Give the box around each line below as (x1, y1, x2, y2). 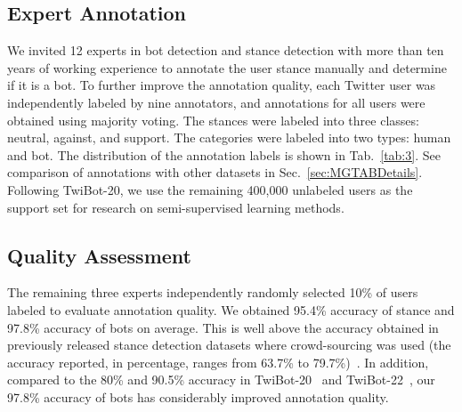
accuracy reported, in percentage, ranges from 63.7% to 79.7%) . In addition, (7, 352, 429, 371)
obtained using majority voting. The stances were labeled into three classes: (7, 110, 419, 129)
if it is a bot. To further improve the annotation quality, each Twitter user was (7, 76, 436, 94)
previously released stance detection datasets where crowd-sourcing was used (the (7, 335, 451, 354)
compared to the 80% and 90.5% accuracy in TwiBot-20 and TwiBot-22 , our (7, 370, 435, 389)
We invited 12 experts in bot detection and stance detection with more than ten (7, 41, 444, 60)
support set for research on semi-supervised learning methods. (7, 198, 344, 216)
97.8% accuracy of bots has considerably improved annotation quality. (7, 387, 389, 406)
